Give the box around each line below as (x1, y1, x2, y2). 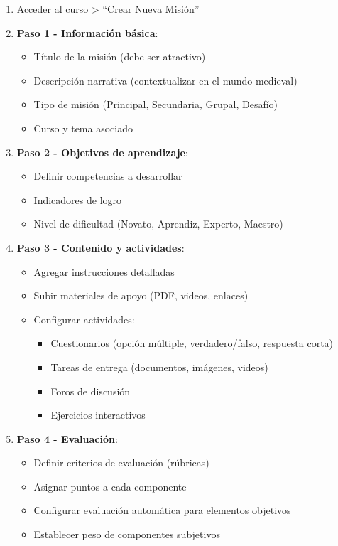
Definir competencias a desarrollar (33, 168, 182, 183)
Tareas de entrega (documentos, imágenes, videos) (50, 359, 268, 374)
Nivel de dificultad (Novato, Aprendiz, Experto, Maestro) (33, 216, 283, 231)
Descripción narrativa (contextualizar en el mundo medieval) (33, 73, 298, 87)
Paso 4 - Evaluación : (16, 431, 118, 446)
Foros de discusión (50, 383, 131, 398)
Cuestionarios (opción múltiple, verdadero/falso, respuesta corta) (50, 336, 334, 350)
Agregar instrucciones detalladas (33, 264, 175, 279)
